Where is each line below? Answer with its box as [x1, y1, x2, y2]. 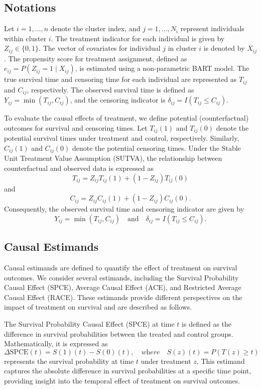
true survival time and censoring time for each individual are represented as [4, 74, 237, 84]
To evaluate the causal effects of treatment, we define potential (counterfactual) [4, 113, 249, 123]
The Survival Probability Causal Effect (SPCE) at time [4, 318, 175, 329]
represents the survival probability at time [4, 355, 134, 366]
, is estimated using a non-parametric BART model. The [75, 63, 249, 73]
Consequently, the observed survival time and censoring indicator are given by [4, 204, 244, 214]
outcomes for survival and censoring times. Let [4, 122, 148, 133]
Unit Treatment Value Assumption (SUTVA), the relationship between [4, 153, 222, 163]
